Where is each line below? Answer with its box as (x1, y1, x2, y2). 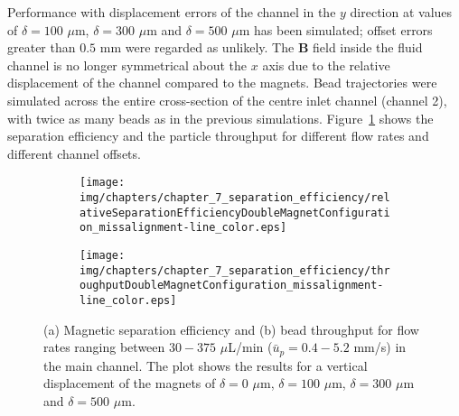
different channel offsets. (7, 143, 141, 162)
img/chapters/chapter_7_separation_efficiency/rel (80, 191, 390, 204)
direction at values (350, 3, 453, 21)
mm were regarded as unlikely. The (99, 38, 295, 57)
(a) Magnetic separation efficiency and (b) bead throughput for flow (43, 319, 419, 338)
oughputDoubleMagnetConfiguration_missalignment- (80, 279, 384, 292)
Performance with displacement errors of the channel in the (7, 3, 336, 21)
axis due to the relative (262, 55, 390, 74)
